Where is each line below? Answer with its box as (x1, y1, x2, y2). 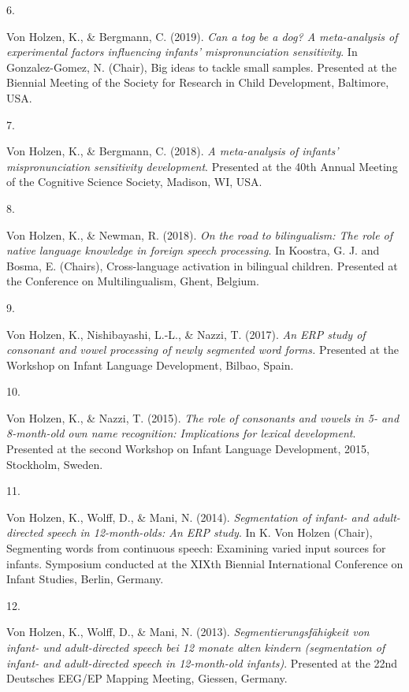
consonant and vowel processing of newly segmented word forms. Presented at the (6, 341, 400, 358)
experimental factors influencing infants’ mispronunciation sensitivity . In (6, 43, 358, 60)
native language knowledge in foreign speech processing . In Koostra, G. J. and (6, 242, 380, 259)
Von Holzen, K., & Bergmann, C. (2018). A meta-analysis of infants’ (6, 143, 339, 159)
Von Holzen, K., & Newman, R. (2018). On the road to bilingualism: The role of (6, 226, 393, 243)
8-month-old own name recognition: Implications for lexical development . (6, 425, 356, 441)
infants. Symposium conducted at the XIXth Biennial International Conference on (6, 555, 403, 571)
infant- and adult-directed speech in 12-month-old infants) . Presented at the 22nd (6, 654, 398, 671)
